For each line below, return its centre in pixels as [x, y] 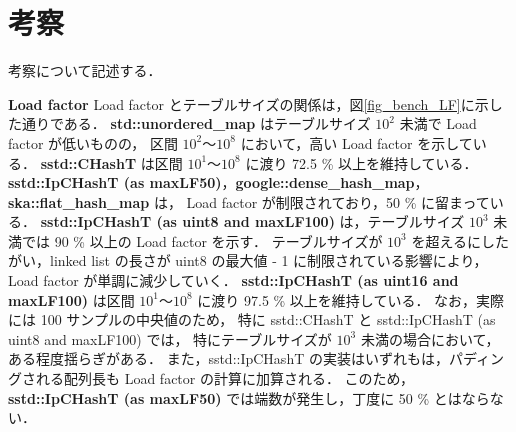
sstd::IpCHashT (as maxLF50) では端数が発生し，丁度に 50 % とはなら [249, 397]
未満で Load [438, 123]
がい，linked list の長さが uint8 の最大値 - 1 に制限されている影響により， [248, 260]
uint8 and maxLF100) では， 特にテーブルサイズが [170, 338]
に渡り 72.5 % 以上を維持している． [361, 162]
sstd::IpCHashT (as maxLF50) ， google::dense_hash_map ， [218, 182]
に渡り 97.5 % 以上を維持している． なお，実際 [351, 299]
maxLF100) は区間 [71, 299]
